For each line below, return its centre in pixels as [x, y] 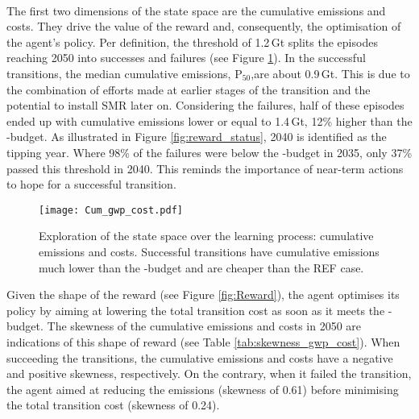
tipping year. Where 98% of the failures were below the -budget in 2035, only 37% [209, 152]
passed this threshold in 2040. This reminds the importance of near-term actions [205, 168]
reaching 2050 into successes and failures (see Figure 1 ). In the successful [186, 58]
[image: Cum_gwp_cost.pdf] [111, 210]
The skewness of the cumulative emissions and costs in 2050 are [204, 326]
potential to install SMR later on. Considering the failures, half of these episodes [205, 105]
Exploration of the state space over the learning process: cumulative [206, 236]
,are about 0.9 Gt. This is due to [330, 73]
